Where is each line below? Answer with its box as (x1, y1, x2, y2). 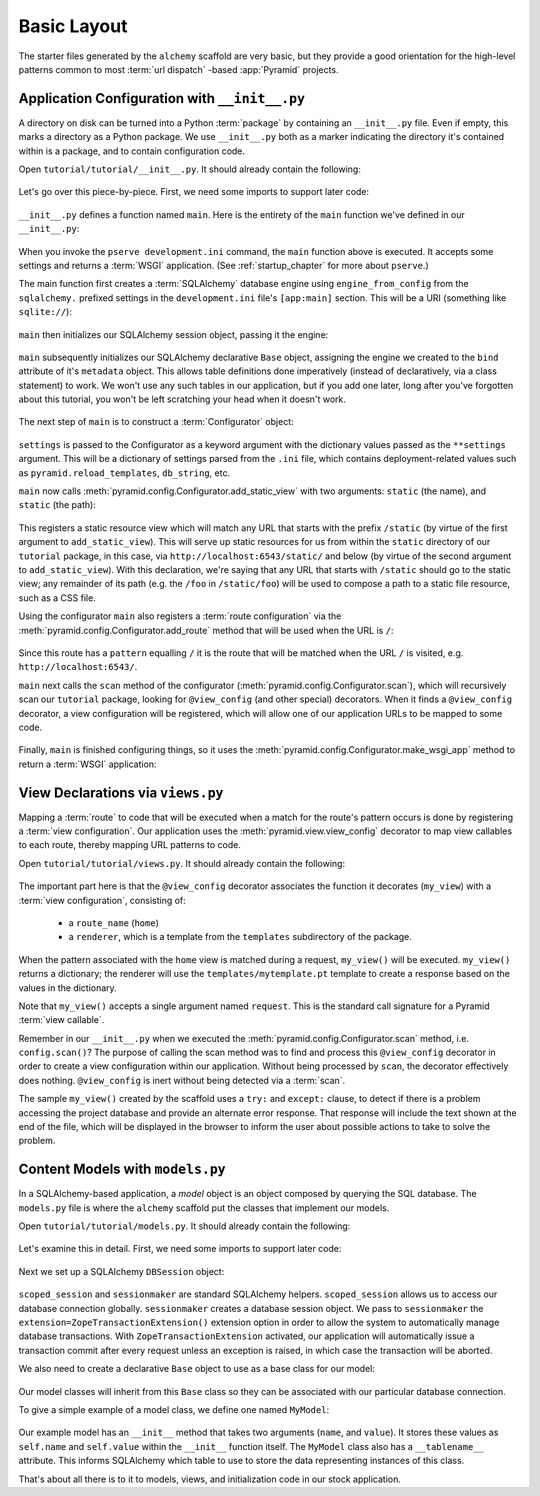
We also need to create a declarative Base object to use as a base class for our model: (18, 1363, 375, 1375)
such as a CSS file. (18, 591, 97, 604)
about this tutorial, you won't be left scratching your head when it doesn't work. (18, 393, 347, 405)
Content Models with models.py (18, 1161, 226, 1178)
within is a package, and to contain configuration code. (18, 145, 245, 157)
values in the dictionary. (18, 981, 117, 994)
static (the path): (18, 499, 97, 511)
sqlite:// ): (18, 306, 72, 318)
